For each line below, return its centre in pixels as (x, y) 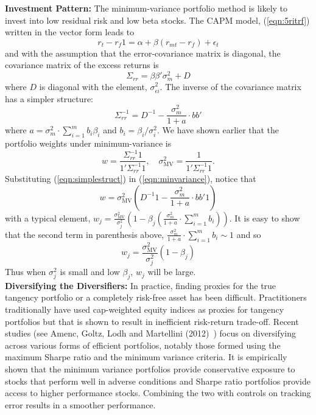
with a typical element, (48, 218)
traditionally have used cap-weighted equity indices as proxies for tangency (145, 309)
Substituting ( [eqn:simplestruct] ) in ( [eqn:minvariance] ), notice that (131, 179)
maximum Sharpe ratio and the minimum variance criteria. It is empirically (146, 357)
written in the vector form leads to (70, 32)
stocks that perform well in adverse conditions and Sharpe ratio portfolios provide (158, 381)
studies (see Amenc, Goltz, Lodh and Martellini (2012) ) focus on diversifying (150, 333)
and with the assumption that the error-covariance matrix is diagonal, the (143, 53)
